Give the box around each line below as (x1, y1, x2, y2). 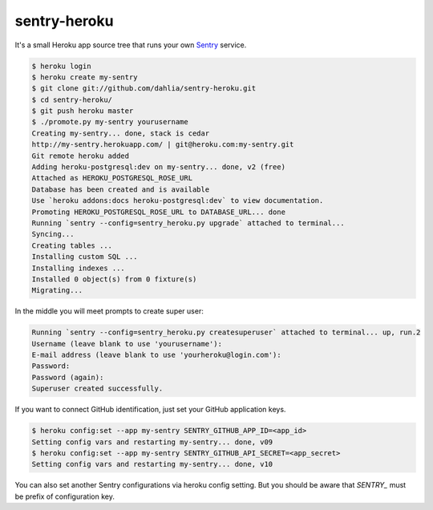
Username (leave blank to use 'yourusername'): (31, 339, 222, 348)
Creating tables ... (31, 241, 112, 250)
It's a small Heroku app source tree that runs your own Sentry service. (14, 40, 247, 50)
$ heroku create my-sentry (31, 72, 138, 82)
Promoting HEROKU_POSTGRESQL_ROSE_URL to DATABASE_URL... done (31, 207, 286, 217)
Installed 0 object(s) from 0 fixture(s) (31, 274, 197, 284)
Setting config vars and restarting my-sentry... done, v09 (31, 437, 273, 447)
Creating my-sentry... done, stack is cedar (31, 128, 210, 138)
